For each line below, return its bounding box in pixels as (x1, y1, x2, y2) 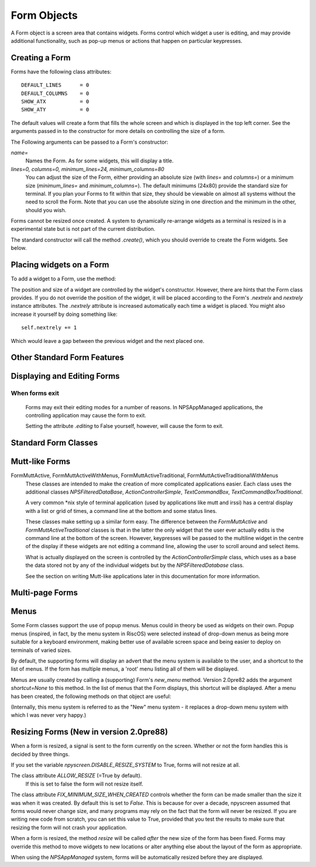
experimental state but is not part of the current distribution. (11, 226, 156, 233)
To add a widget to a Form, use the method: (11, 276, 116, 283)
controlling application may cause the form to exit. (25, 412, 146, 419)
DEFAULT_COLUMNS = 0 (21, 90, 90, 97)
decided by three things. (11, 750, 70, 757)
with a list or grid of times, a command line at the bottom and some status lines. (25, 507, 217, 514)
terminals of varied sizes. (11, 647, 72, 654)
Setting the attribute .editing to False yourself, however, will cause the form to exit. (25, 423, 224, 430)
